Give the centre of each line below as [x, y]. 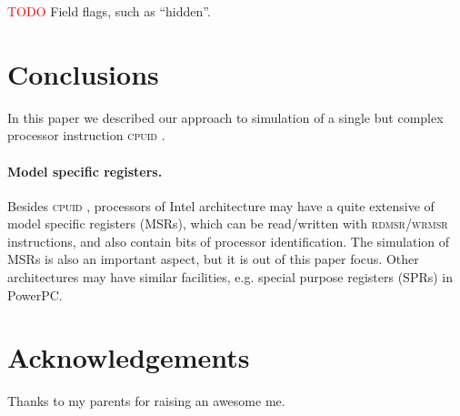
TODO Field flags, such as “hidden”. [109, 11]
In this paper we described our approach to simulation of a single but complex [225, 117]
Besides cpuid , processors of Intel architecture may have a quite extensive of [221, 205]
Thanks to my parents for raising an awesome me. [146, 401]
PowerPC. [35, 294]
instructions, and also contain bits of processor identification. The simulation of [229, 241]
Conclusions [83, 73]
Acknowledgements [129, 357]
